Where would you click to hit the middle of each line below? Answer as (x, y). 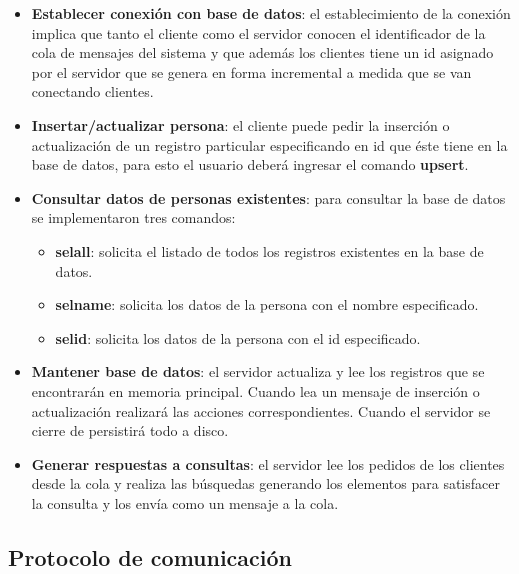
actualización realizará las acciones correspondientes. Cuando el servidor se (261, 410)
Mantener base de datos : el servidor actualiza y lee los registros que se (258, 371)
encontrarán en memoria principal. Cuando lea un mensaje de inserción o (255, 390)
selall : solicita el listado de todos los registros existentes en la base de (269, 250)
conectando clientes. (92, 91)
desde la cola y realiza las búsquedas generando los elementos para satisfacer (265, 483)
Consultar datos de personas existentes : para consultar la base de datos (268, 197)
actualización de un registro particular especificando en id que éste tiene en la (269, 144)
